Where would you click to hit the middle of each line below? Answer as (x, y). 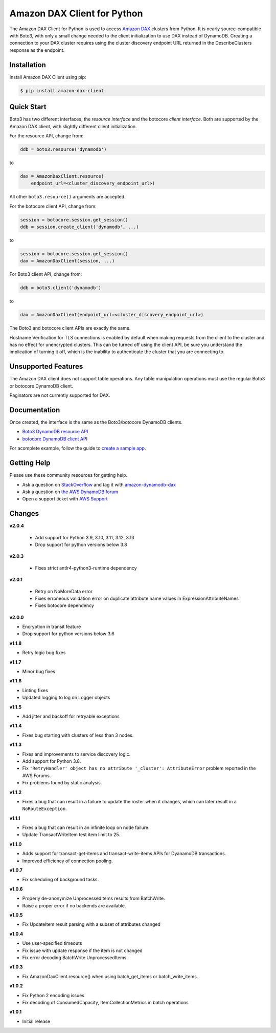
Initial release (36, 1021)
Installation (28, 65)
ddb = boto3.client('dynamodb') (61, 288)
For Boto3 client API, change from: (46, 274)
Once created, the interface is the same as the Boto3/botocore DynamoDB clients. (96, 422)
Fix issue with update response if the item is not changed (82, 950)
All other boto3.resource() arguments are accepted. (67, 197)
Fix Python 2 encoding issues (53, 995)
